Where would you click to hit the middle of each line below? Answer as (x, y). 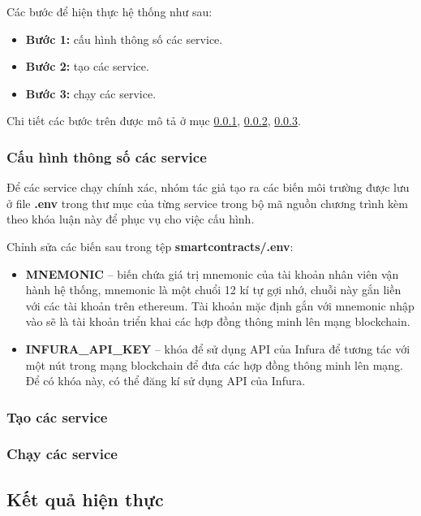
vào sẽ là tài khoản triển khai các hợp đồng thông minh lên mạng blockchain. (218, 321)
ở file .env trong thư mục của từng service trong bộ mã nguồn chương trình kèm (207, 203)
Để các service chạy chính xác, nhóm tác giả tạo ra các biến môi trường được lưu (208, 187)
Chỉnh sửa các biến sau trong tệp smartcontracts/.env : (150, 246)
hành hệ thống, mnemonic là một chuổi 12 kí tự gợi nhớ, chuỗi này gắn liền (213, 290)
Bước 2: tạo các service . (87, 66)
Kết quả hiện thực (85, 499)
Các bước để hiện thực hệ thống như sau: (110, 11)
